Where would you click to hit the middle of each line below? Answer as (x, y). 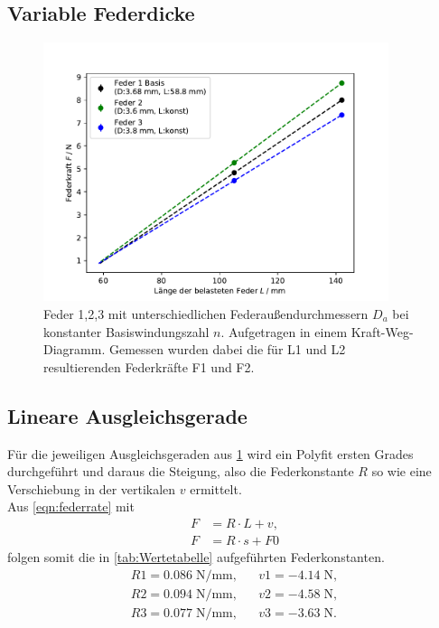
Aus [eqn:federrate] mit (71, 506)
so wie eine (402, 471)
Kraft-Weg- (382, 331)
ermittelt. (216, 488)
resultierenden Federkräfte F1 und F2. (149, 366)
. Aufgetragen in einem (284, 331)
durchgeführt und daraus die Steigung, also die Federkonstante (181, 471)
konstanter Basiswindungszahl (126, 331)
